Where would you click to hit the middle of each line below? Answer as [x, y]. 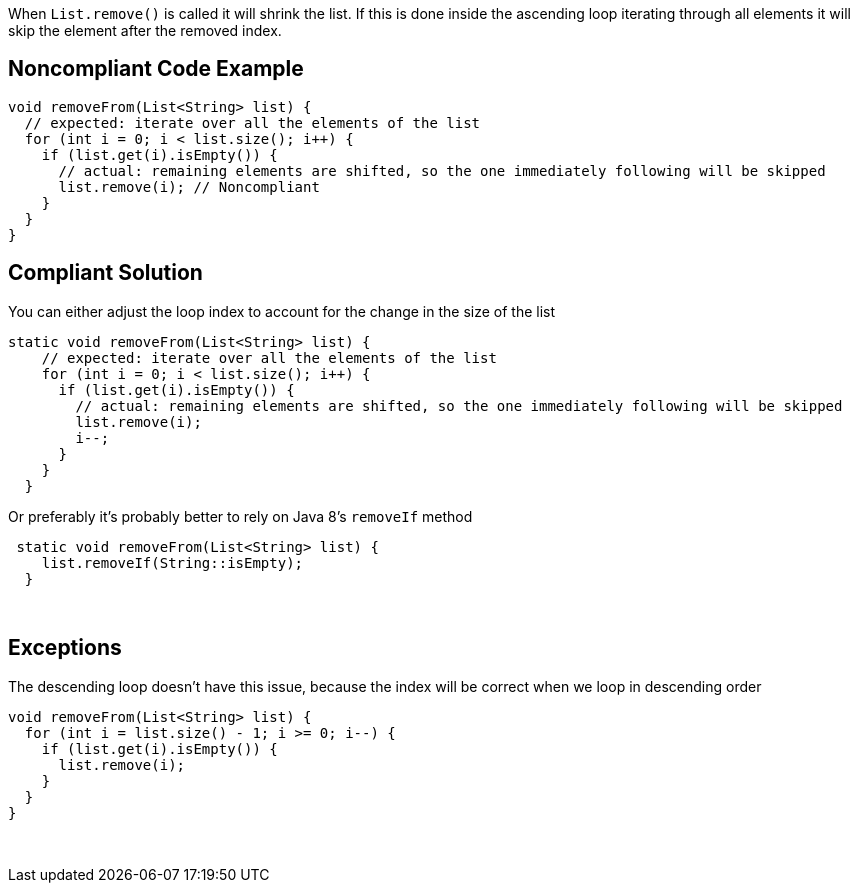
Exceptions [65, 648]
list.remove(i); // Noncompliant [189, 186]
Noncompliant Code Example [156, 69]
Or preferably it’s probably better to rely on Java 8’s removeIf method [240, 516]
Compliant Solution [105, 273]
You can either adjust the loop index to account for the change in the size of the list [282, 311]
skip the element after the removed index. [145, 30]
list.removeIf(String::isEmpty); [172, 562]
